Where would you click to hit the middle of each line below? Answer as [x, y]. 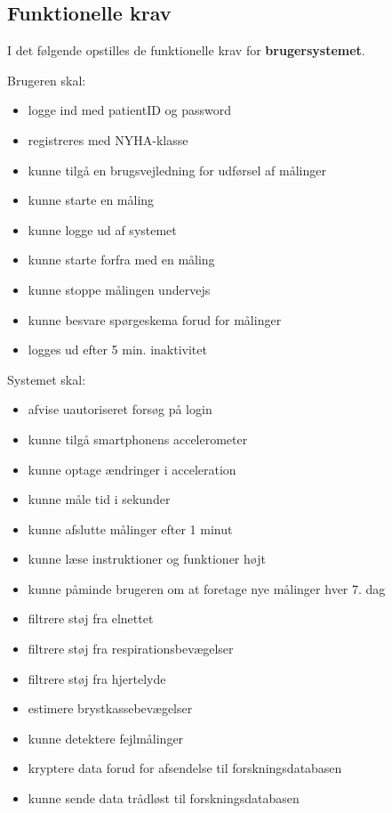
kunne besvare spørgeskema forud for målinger [155, 319]
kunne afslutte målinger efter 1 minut [130, 528]
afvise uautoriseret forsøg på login [120, 409]
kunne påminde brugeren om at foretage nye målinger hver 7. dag [207, 588]
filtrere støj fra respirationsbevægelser [131, 649]
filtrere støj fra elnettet [91, 618]
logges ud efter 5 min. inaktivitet [117, 350]
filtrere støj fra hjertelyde [97, 678]
